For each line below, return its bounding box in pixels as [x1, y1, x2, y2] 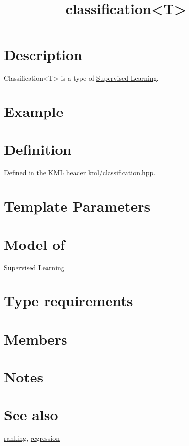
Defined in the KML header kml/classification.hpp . [4, 167, 156, 178]
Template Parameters [4, 196, 151, 216]
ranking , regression [4, 433, 60, 443]
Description [4, 45, 83, 65]
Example [4, 101, 63, 121]
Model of [4, 234, 65, 254]
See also [4, 405, 58, 425]
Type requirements [4, 291, 133, 311]
